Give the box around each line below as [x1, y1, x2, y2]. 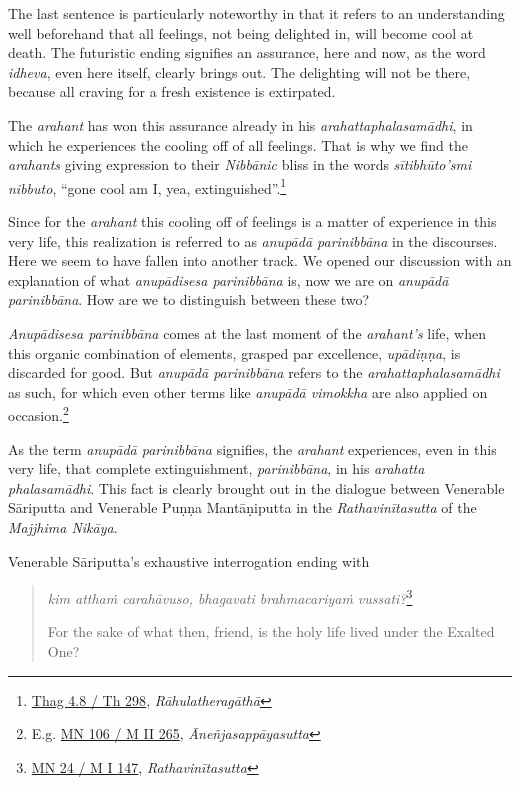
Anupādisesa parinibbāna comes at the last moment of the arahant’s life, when [8, 322, 487, 343]
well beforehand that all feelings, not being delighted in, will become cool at [8, 22, 474, 43]
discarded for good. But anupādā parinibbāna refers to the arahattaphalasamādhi [8, 362, 500, 383]
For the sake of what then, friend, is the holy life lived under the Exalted [47, 621, 495, 642]
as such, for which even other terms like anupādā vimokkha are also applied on [8, 381, 488, 402]
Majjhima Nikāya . [8, 516, 118, 537]
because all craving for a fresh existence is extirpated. [8, 81, 336, 102]
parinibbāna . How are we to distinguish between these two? [8, 289, 370, 310]
